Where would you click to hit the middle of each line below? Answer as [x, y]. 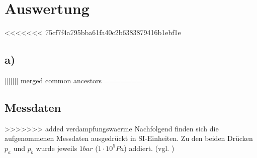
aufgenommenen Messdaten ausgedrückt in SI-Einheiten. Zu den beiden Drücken [129, 138]
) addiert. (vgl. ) [149, 148]
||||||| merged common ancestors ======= [74, 80]
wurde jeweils [57, 148]
